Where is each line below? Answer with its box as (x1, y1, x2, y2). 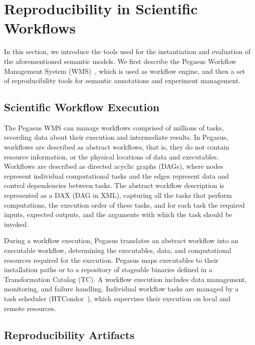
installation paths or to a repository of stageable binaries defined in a (4, 264, 213, 275)
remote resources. (4, 303, 57, 313)
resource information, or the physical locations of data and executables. (4, 151, 219, 161)
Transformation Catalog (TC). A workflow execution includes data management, (4, 274, 247, 284)
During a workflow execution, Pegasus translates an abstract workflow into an (4, 235, 238, 246)
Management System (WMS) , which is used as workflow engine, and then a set (4, 65, 245, 76)
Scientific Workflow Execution (4, 99, 160, 115)
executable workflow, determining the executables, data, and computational (4, 245, 231, 255)
